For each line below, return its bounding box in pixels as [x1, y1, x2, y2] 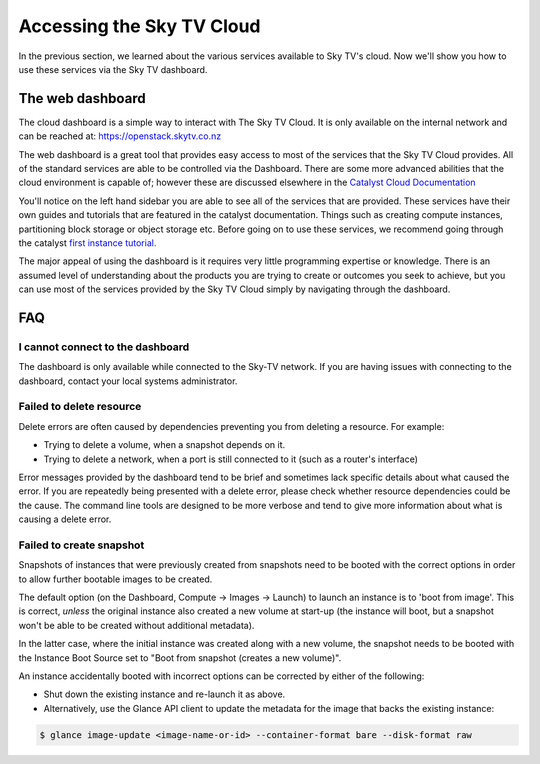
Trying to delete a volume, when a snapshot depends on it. [43, 439, 286, 451]
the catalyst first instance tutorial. [18, 236, 157, 249]
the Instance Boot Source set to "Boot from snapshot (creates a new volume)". [18, 651, 342, 664]
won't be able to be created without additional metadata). [18, 619, 255, 631]
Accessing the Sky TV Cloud [18, 15, 261, 37]
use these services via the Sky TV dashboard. [18, 63, 208, 75]
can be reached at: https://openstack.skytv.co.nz [18, 130, 222, 142]
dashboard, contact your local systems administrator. [18, 375, 238, 387]
